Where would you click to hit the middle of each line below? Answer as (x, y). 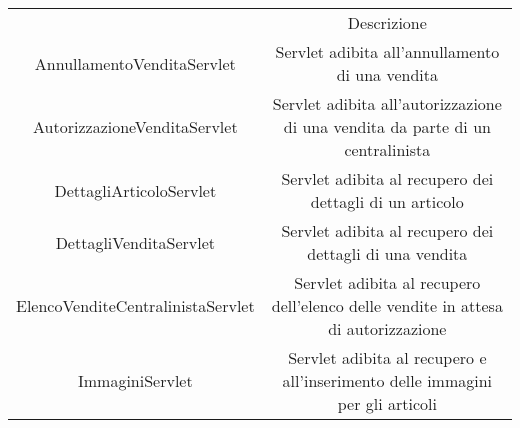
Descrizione (387, 22)
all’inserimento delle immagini (387, 380)
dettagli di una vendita (387, 253)
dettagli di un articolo (387, 201)
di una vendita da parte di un (387, 126)
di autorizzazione (387, 328)
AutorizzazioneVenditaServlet (135, 126)
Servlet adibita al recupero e (387, 357)
